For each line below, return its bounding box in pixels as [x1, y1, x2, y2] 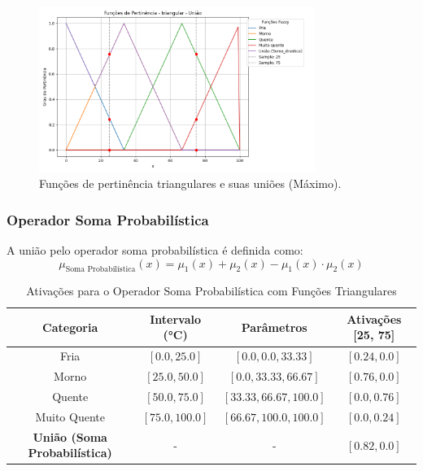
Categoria [42, 318, 98, 335]
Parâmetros [241, 318, 307, 335]
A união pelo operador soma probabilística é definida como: [7, 241, 303, 258]
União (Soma [33, 428, 107, 445]
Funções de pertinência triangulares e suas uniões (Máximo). [39, 175, 342, 192]
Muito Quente [35, 408, 105, 425]
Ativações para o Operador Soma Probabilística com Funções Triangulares [26, 282, 397, 299]
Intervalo [150, 310, 201, 327]
